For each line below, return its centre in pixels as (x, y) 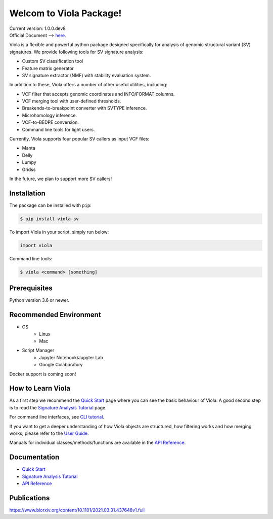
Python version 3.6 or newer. (39, 300)
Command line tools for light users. (58, 129)
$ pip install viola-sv (50, 219)
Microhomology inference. (50, 115)
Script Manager (38, 351)
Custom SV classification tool (53, 61)
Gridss (29, 169)
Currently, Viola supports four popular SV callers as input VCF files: (79, 139)
